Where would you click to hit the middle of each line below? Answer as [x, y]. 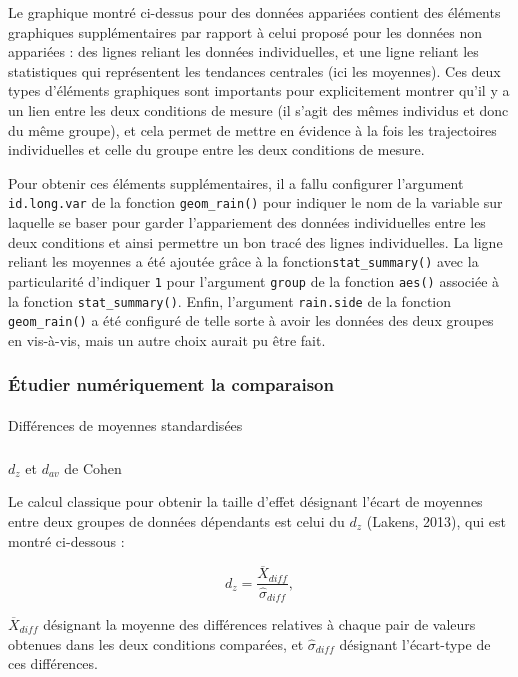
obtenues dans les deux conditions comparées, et [156, 643]
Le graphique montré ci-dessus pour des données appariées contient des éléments [254, 12]
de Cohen [93, 467]
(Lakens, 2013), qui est [436, 521]
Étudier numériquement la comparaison [171, 384]
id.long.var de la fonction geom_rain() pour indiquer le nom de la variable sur [255, 202]
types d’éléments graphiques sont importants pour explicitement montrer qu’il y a [259, 90]
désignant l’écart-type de [415, 643]
